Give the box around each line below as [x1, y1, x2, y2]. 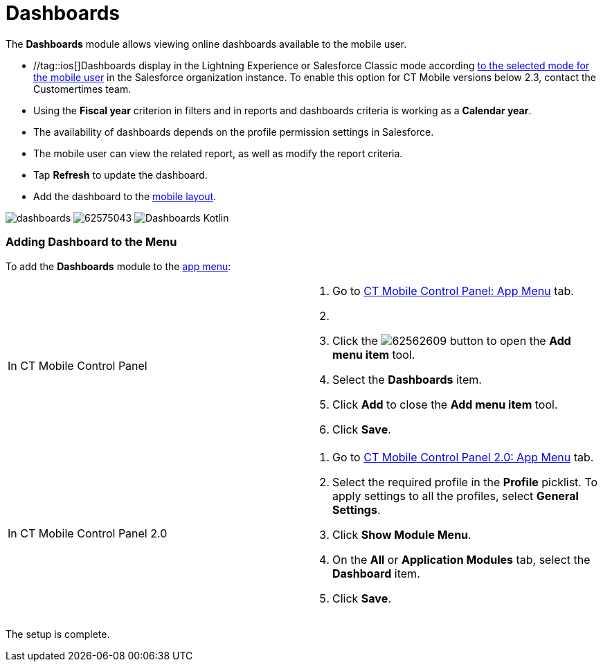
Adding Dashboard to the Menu [6, 235, 177, 249]
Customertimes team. [33, 82, 132, 95]
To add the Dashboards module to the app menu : [6, 260, 231, 272]
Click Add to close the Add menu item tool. [332, 397, 558, 411]
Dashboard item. [332, 566, 420, 580]
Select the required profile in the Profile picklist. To [332, 474, 598, 489]
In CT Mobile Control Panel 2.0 [8, 526, 168, 540]
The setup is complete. [6, 628, 110, 640]
